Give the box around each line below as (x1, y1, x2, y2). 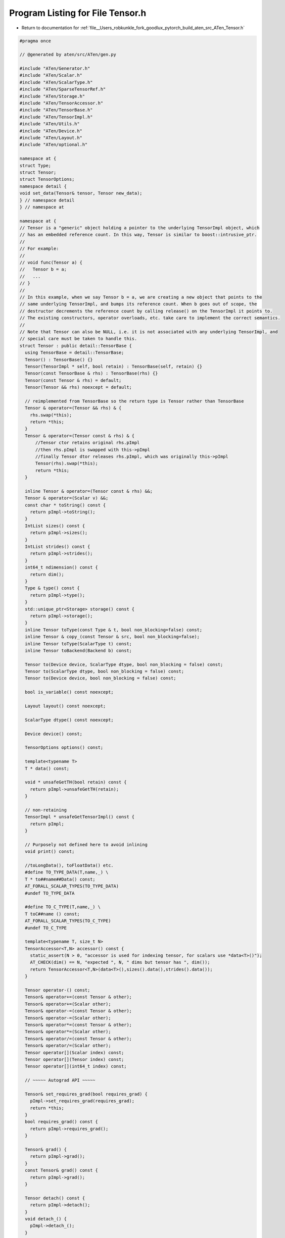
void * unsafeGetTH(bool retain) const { (25, 779, 127, 785)
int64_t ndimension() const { (25, 565, 98, 570)
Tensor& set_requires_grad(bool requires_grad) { (25, 1091, 148, 1097)
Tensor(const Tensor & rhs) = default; (25, 377, 122, 383)
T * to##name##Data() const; (25, 877, 96, 882)
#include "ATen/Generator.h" (19, 66, 91, 71)
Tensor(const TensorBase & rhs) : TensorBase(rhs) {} (25, 370, 158, 376)
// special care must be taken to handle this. (19, 336, 137, 342)
